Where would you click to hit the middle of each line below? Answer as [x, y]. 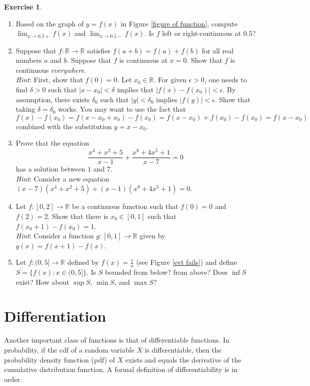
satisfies [99, 50]
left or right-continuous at [201, 33]
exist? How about [42, 282]
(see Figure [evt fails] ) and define [186, 262]
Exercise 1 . [23, 6]
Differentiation [55, 316]
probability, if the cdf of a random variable [69, 350]
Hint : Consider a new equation [62, 178]
